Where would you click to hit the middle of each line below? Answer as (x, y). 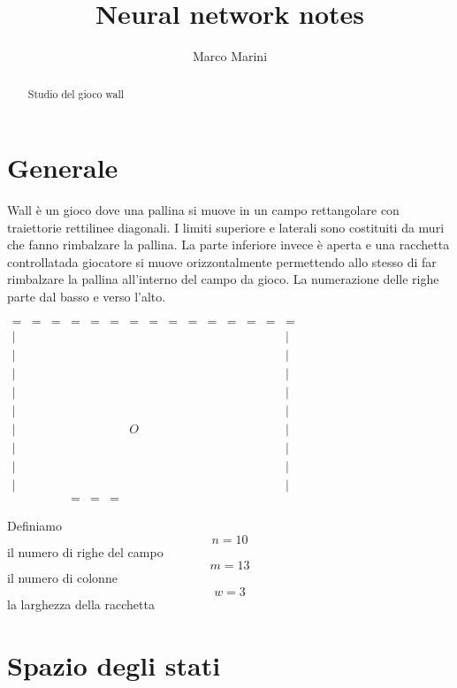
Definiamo (35, 526)
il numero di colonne (62, 578)
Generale (63, 168)
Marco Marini (230, 56)
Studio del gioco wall (76, 93)
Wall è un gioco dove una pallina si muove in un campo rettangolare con (203, 210)
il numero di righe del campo (85, 551)
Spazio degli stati (114, 665)
